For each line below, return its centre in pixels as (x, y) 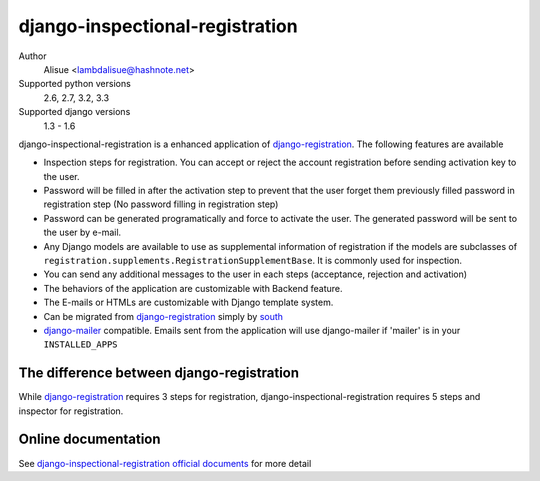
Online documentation (89, 439)
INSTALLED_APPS (81, 344)
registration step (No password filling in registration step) (161, 204)
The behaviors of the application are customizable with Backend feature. (193, 288)
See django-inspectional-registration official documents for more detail (165, 463)
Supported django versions (74, 112)
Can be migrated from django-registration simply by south (163, 316)
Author (32, 56)
